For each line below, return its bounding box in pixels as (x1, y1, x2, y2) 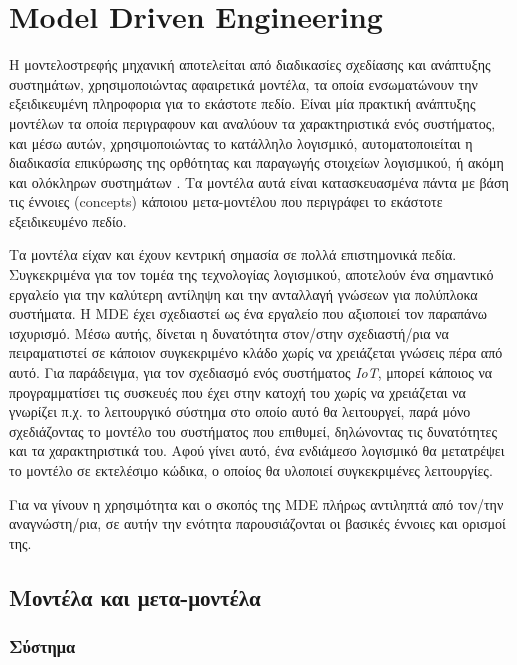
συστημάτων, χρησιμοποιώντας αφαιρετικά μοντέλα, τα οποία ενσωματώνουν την (9, 73, 478, 94)
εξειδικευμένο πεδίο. (9, 210, 127, 231)
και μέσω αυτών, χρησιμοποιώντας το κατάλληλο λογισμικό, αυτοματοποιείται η (9, 132, 473, 153)
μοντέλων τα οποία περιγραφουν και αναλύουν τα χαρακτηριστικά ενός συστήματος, (9, 112, 496, 133)
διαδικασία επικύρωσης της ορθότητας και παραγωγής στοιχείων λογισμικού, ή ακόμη (9, 152, 504, 173)
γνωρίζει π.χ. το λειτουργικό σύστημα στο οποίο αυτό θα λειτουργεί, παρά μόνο (9, 401, 471, 422)
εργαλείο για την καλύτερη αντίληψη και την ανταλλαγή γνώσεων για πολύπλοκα (9, 283, 478, 304)
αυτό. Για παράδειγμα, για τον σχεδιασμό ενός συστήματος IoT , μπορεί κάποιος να (9, 362, 493, 383)
